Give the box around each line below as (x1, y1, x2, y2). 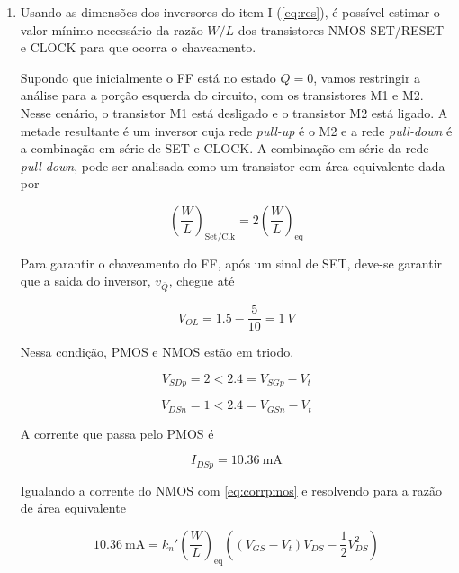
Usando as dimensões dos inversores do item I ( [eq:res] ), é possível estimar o (20, 3, 440, 21)
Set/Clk (204, 232, 236, 241)
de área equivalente (20, 498, 126, 517)
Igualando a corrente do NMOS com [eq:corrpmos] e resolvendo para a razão (20, 480, 443, 499)
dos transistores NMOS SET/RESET (238, 20, 445, 39)
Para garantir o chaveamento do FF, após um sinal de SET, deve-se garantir (20, 253, 443, 272)
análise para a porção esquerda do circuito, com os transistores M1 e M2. (20, 86, 424, 105)
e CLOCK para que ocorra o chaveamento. (20, 38, 256, 57)
